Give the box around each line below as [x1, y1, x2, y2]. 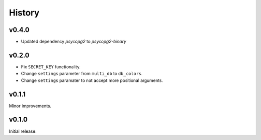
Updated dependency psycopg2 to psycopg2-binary [21, 39, 127, 45]
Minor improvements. [9, 103, 52, 109]
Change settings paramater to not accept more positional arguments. [21, 78, 163, 83]
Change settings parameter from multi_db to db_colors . [21, 71, 143, 77]
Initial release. [9, 128, 37, 134]
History [9, 7, 40, 18]
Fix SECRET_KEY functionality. [21, 63, 81, 70]
